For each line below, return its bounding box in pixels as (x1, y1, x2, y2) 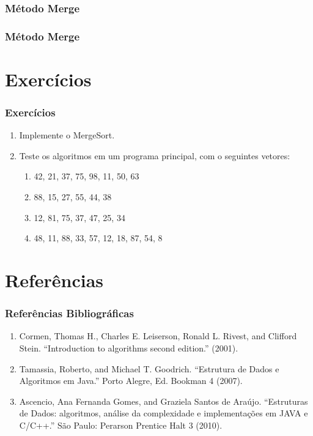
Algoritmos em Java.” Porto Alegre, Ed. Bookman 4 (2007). (19, 374, 243, 387)
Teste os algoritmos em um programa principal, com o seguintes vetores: (19, 149, 290, 162)
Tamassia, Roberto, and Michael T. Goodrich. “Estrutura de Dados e (19, 362, 279, 375)
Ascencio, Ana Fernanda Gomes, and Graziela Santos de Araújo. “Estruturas (19, 394, 308, 407)
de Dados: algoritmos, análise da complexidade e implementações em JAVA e (19, 407, 308, 419)
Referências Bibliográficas (5, 306, 134, 321)
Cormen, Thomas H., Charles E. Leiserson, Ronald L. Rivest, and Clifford (19, 329, 297, 342)
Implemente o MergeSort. (19, 129, 115, 141)
